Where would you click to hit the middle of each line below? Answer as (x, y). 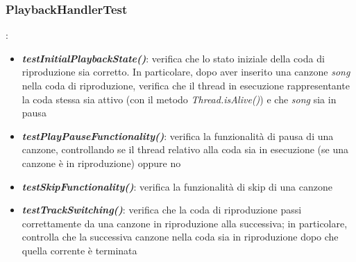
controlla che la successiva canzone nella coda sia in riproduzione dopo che (180, 237)
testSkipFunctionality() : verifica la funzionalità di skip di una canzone (177, 186)
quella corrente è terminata (79, 250)
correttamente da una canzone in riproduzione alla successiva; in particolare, (185, 223)
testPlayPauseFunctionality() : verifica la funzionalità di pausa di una (178, 136)
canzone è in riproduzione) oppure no (101, 163)
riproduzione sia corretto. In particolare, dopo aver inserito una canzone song (186, 72)
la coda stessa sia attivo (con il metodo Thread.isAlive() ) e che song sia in (179, 99)
